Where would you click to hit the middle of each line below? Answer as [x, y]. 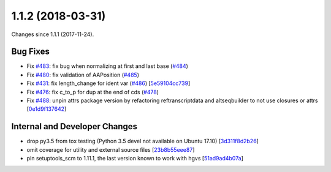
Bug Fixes [31, 52]
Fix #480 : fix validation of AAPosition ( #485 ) [83, 75]
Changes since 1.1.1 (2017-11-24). [53, 34]
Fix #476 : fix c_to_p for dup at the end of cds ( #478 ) [93, 92]
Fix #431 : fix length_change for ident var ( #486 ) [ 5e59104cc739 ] [108, 83]
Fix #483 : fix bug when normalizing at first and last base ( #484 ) [107, 66]
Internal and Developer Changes [74, 126]
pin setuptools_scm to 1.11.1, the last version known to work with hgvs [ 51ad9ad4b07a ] [135, 159]
